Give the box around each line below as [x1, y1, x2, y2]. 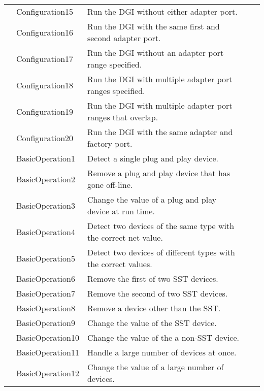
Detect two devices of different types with [87, 246, 235, 258]
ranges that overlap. [87, 111, 158, 123]
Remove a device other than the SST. [87, 302, 221, 314]
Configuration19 [16, 105, 74, 117]
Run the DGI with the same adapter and [87, 126, 233, 138]
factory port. [87, 138, 133, 149]
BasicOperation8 [16, 302, 75, 314]
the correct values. [87, 258, 152, 270]
